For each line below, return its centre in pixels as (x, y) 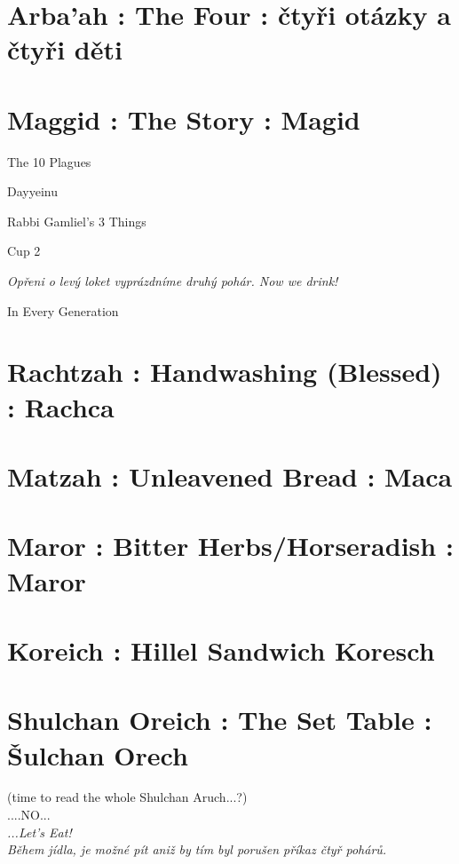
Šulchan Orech (98, 754)
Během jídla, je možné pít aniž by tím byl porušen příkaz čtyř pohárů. (197, 849)
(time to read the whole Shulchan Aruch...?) (127, 797)
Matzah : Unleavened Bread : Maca (230, 476)
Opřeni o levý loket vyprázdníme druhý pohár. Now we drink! (173, 281)
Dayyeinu (32, 191)
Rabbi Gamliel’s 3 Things (77, 221)
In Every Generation (63, 310)
